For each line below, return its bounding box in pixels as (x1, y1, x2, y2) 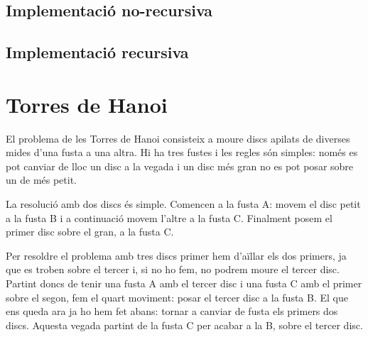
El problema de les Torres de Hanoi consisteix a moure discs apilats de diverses (6, 131, 350, 145)
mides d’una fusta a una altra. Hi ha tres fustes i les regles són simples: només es (6, 145, 358, 160)
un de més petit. (6, 172, 77, 187)
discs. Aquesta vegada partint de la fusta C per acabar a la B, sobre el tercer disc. (6, 317, 363, 332)
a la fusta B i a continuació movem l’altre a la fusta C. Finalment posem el (6, 210, 332, 225)
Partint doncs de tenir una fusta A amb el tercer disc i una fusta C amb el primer (6, 276, 362, 291)
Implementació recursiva (6, 41, 189, 63)
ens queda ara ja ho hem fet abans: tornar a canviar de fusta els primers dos (6, 304, 338, 319)
